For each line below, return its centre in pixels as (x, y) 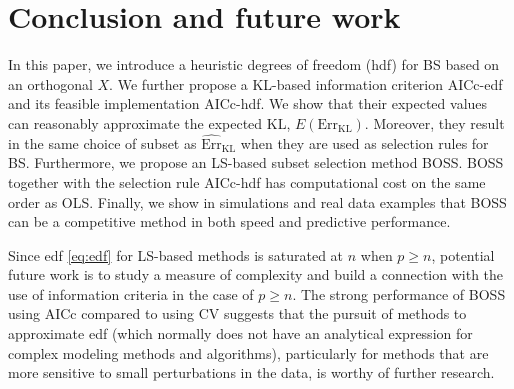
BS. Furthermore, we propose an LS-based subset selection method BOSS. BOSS (256, 162)
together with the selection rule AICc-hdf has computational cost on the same (247, 181)
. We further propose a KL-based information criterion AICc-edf (306, 83)
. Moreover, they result (434, 122)
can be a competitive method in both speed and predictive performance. (229, 221)
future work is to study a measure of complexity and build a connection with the (256, 274)
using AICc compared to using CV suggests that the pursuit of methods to (237, 313)
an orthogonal (50, 83)
